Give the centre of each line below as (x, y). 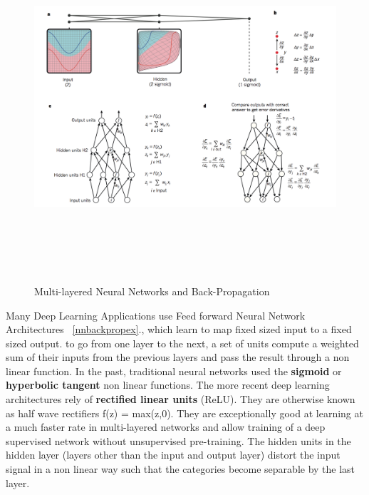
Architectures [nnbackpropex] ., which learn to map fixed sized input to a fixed (179, 329)
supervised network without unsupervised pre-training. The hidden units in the (178, 440)
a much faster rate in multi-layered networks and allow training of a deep (166, 427)
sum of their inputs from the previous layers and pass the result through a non (178, 357)
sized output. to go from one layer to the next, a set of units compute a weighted (182, 343)
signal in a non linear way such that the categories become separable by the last (181, 469)
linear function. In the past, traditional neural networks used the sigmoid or (174, 371)
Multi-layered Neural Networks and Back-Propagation (152, 291)
